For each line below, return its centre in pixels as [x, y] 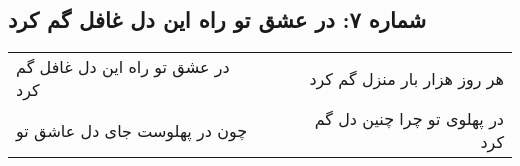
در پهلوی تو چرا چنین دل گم [409, 119]
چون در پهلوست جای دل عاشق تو [132, 130]
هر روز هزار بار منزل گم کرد [406, 78]
